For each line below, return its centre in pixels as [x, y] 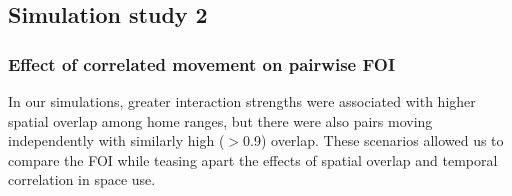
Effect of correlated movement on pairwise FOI [202, 63]
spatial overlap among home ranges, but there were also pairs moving [220, 120]
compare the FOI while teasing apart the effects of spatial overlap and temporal [253, 159]
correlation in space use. [82, 179]
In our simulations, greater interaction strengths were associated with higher [242, 101]
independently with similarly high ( [116, 140]
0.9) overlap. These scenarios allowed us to [373, 140]
